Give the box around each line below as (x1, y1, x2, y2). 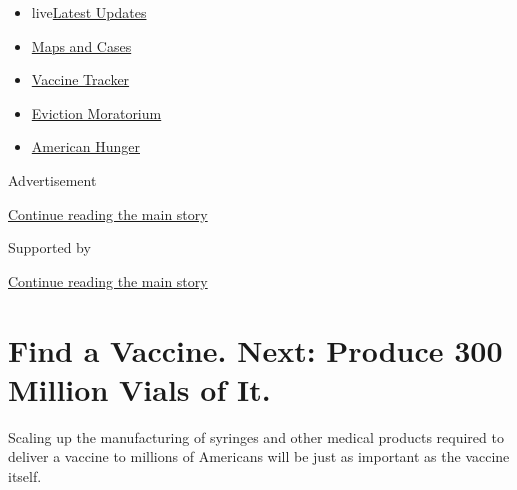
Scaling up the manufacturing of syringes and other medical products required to (8, 426, 504, 447)
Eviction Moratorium (31, 102, 162, 123)
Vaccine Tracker (31, 69, 130, 90)
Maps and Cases (31, 35, 132, 56)
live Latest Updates (31, 2, 147, 22)
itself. (8, 465, 42, 486)
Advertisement (8, 169, 97, 190)
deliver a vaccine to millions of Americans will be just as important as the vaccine (8, 446, 510, 467)
